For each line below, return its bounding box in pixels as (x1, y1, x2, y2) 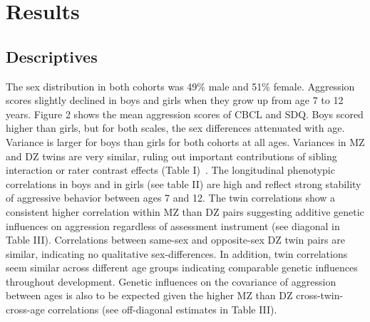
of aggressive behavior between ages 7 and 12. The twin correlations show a (6, 190, 336, 205)
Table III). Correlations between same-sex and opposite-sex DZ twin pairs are (6, 232, 345, 247)
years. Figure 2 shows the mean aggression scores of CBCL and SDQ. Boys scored (6, 106, 364, 121)
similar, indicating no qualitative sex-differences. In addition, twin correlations (6, 246, 348, 261)
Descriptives (6, 45, 98, 67)
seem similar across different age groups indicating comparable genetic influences (6, 260, 358, 275)
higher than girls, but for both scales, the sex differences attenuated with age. (6, 120, 345, 135)
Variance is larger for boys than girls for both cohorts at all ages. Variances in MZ (6, 134, 365, 149)
